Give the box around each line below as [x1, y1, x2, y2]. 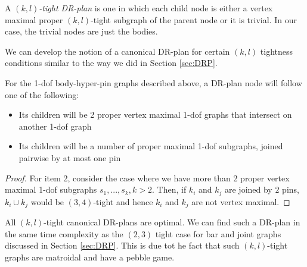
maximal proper [5, 13, 63, 26]
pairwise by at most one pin [18, 151, 121, 164]
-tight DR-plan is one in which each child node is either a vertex [39, 2, 273, 14]
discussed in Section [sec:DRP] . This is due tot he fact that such [5, 239, 240, 252]
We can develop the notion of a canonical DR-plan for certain [5, 45, 230, 57]
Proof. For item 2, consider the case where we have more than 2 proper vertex [5, 171, 290, 184]
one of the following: [5, 88, 79, 100]
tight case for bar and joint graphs [155, 227, 281, 240]
